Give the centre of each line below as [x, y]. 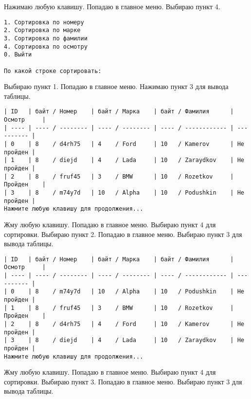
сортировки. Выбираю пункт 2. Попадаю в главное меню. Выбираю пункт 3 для [123, 234]
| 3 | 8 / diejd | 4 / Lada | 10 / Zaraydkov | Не [124, 340]
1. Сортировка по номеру [44, 22]
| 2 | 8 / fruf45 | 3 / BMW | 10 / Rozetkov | [119, 176]
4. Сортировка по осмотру [46, 46]
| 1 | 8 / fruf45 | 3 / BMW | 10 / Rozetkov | [119, 308]
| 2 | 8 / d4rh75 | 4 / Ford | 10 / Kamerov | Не [124, 324]
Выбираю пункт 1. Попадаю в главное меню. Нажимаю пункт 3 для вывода [116, 86]
